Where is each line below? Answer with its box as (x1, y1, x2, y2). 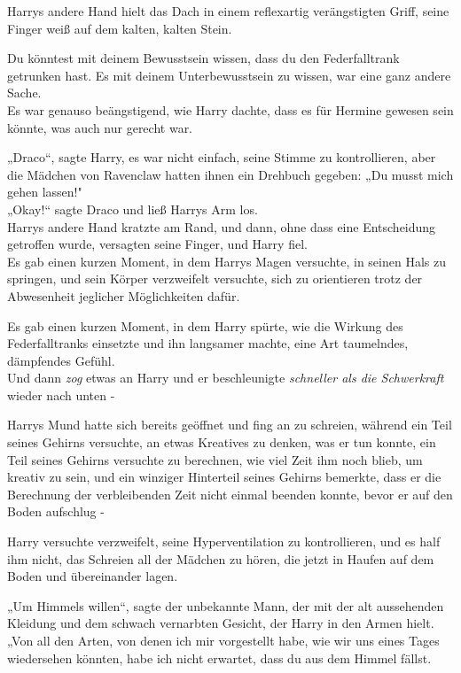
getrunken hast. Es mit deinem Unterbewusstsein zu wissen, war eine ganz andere (7, 66, 451, 84)
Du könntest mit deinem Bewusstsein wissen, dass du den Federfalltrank (7, 49, 400, 67)
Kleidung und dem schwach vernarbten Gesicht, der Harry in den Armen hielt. (7, 614, 434, 632)
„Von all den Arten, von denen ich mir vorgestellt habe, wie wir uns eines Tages (7, 631, 440, 649)
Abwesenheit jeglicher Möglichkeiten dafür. (7, 286, 240, 305)
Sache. (7, 83, 42, 102)
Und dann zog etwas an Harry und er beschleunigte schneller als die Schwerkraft (7, 368, 444, 387)
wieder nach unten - (7, 385, 115, 404)
